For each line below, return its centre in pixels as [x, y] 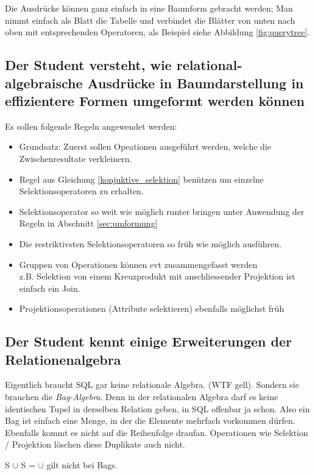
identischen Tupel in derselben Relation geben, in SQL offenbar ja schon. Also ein [157, 408]
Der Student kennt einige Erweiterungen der [148, 341]
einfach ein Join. [50, 288]
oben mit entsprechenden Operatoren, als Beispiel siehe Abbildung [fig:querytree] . [157, 32]
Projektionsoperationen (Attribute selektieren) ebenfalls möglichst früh [152, 308]
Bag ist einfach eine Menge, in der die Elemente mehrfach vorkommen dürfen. [150, 420]
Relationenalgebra [63, 359]
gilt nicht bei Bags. [82, 465]
